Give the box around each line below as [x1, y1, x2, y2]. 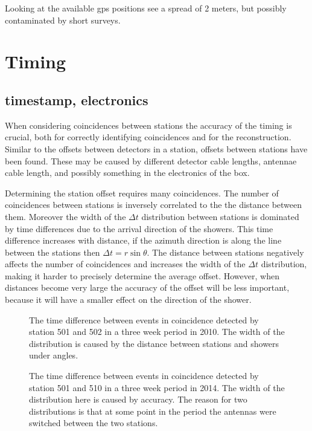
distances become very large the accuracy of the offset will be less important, [5, 281, 290, 294]
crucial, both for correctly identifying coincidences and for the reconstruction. [5, 131, 291, 143]
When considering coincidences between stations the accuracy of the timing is [5, 118, 292, 131]
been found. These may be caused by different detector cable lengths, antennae [5, 154, 297, 167]
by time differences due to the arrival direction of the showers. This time [5, 222, 273, 235]
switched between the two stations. [29, 416, 158, 429]
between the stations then [5, 245, 100, 258]
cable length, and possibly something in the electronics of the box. [5, 166, 250, 179]
